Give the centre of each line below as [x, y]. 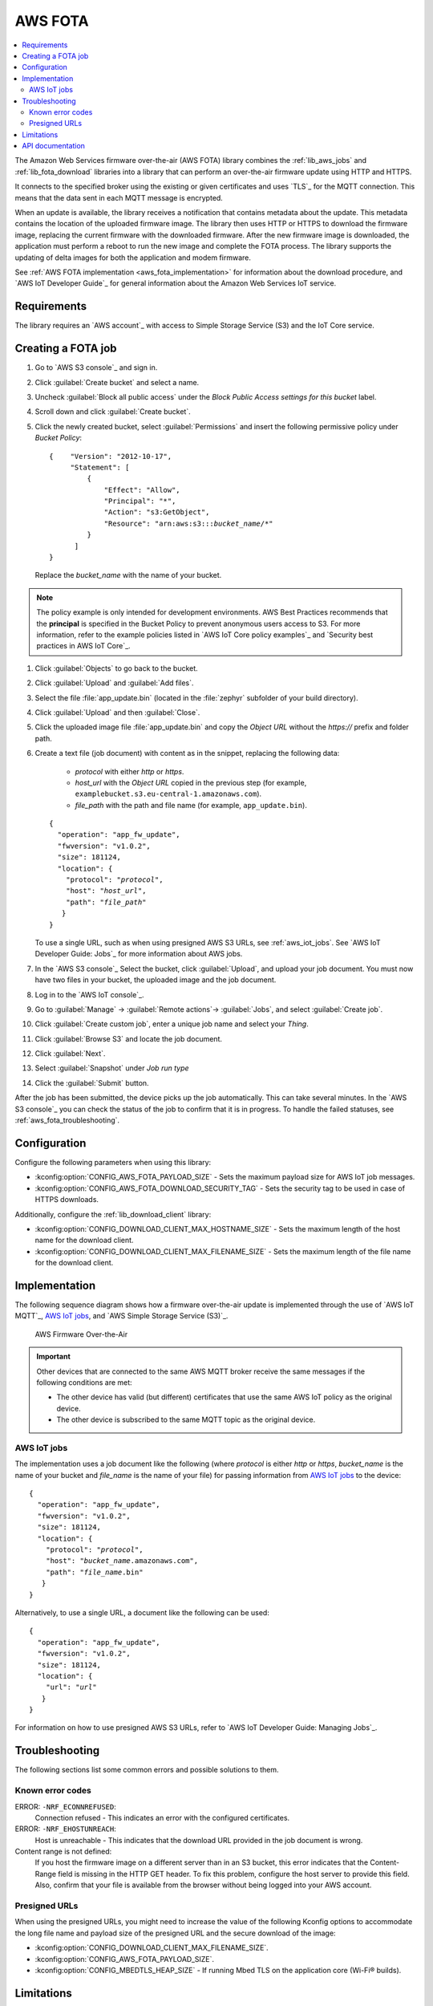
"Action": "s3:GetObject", [157, 512]
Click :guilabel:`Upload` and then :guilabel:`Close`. [117, 712]
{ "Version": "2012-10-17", [111, 456]
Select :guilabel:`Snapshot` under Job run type [112, 1068]
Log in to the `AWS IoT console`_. [89, 994]
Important [54, 1357]
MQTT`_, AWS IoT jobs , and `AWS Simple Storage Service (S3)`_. [121, 1316]
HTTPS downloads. [67, 1200]
